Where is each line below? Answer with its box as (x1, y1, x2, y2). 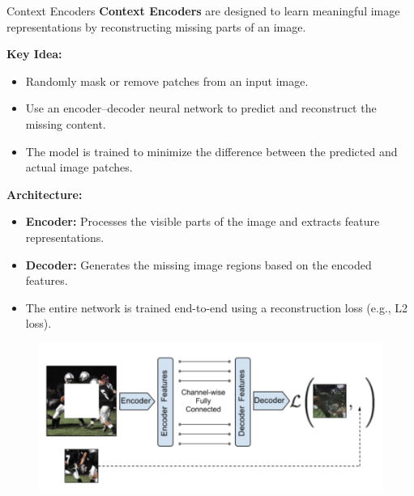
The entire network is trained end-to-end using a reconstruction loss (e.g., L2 (25, 299, 408, 316)
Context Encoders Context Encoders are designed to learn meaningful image (6, 2, 400, 19)
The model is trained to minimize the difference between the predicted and (25, 142, 398, 159)
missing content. (25, 115, 106, 132)
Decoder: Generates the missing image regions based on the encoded (25, 256, 372, 273)
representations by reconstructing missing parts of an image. (6, 18, 306, 35)
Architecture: (6, 185, 83, 202)
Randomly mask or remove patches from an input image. (25, 72, 309, 89)
